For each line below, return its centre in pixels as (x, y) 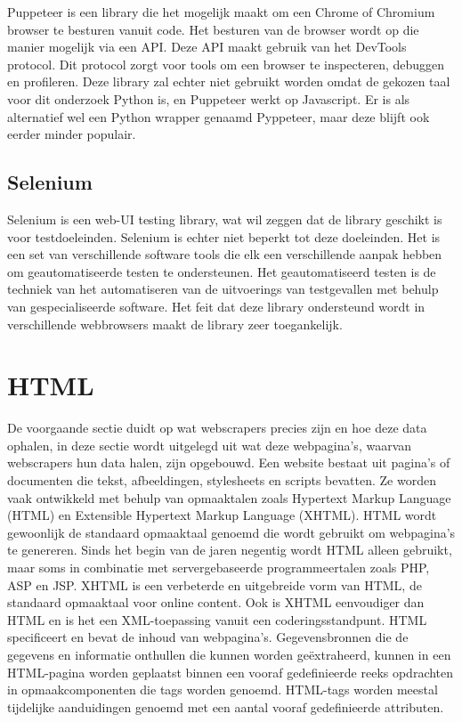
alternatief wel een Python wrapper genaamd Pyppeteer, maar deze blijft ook (219, 116)
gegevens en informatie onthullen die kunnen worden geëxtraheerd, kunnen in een (229, 654)
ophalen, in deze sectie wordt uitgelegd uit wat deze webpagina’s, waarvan (210, 445)
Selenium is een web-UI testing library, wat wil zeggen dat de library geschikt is (225, 219)
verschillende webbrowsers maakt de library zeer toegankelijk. (175, 324)
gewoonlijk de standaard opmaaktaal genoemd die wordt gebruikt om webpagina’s (231, 532)
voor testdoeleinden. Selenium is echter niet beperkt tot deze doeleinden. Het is (224, 236)
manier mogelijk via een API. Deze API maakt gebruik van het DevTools (207, 47)
